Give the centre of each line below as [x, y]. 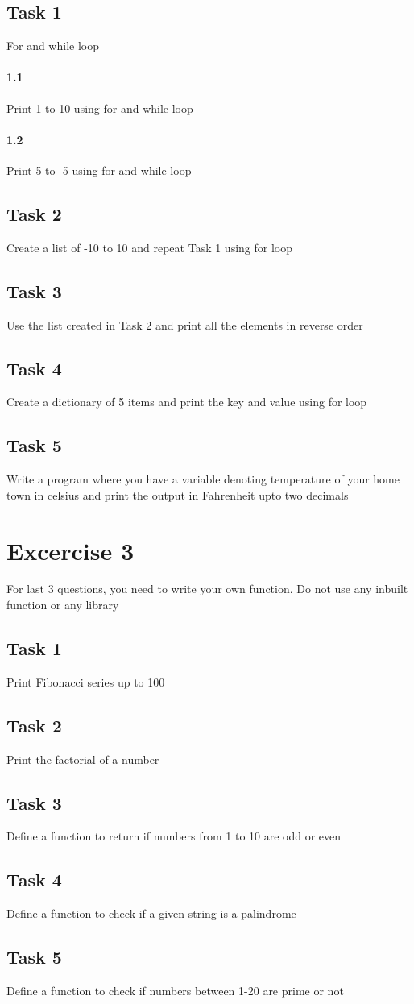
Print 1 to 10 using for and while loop [100, 108]
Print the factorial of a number [83, 759]
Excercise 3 [70, 550]
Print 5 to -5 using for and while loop [99, 170]
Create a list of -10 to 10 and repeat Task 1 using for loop [149, 247]
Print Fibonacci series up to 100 [86, 681]
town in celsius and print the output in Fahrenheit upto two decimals [178, 494]
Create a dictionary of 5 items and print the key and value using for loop [187, 402]
